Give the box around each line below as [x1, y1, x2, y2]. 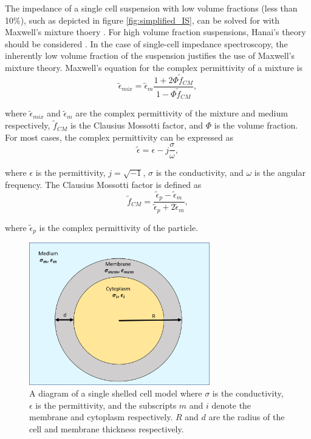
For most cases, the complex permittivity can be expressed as [5, 130, 233, 143]
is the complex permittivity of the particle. [39, 221, 199, 233]
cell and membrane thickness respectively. [29, 423, 184, 435]
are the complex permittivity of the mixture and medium [75, 107, 288, 119]
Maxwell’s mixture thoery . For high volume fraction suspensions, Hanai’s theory [5, 25, 306, 38]
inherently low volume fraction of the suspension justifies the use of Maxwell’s [5, 49, 295, 62]
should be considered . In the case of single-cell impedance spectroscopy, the [5, 37, 288, 50]
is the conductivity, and [155, 166, 244, 179]
